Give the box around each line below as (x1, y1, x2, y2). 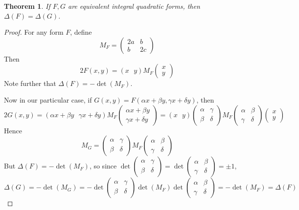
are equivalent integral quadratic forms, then (68, 1, 200, 11)
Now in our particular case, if (4, 94, 92, 105)
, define (70, 27, 92, 37)
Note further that (4, 78, 56, 88)
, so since (89, 161, 117, 171)
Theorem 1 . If (4, 1, 50, 11)
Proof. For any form (4, 27, 64, 37)
